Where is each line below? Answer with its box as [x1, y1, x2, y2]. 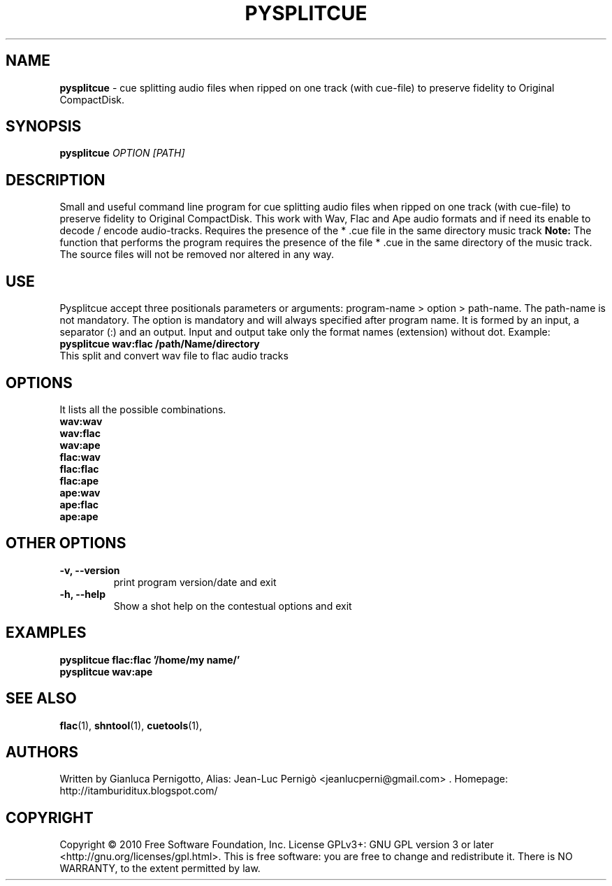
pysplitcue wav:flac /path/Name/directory [59, 338, 260, 350]
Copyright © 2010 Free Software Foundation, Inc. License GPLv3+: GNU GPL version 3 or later [59, 838, 494, 851]
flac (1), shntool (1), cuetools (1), [59, 719, 203, 731]
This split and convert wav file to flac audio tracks [59, 350, 289, 362]
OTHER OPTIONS [6, 534, 126, 552]
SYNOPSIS [6, 117, 82, 136]
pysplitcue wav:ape [59, 665, 153, 678]
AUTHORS [6, 743, 79, 761]
